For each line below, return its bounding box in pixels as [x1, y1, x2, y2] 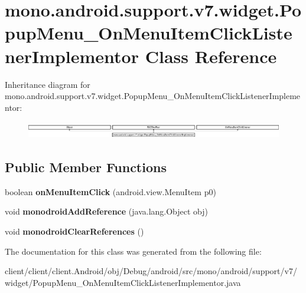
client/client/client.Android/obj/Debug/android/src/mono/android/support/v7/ [5, 265, 297, 277]
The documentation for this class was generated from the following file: [5, 245, 262, 257]
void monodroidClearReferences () [5, 225, 144, 237]
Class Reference [145, 44, 277, 68]
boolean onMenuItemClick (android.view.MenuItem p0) [5, 185, 216, 197]
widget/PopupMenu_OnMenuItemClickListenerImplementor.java [5, 276, 241, 288]
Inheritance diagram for [5, 78, 90, 90]
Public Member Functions [5, 158, 167, 176]
